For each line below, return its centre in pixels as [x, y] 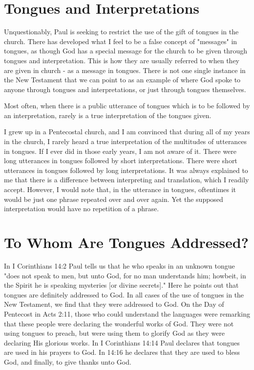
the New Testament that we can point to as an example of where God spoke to [122, 80]
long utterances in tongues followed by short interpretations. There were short [121, 160]
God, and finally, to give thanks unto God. [68, 361]
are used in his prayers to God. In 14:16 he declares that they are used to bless [122, 352]
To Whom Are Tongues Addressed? [126, 242]
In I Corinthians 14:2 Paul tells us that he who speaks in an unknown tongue [119, 265]
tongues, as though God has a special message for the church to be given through [126, 51]
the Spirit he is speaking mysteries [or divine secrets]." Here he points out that [121, 285]
